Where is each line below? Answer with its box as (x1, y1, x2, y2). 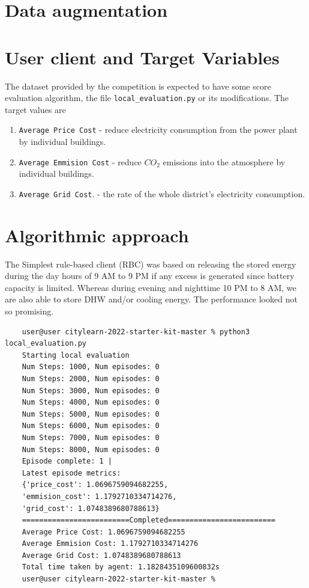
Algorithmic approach (5, 222, 189, 247)
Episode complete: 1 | (22, 457, 112, 466)
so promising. (5, 305, 54, 317)
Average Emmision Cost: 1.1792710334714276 (22, 539, 199, 548)
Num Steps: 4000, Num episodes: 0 (22, 398, 160, 407)
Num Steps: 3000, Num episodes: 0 (22, 386, 160, 395)
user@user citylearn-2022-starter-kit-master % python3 (22, 327, 250, 336)
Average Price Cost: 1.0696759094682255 (22, 527, 185, 536)
